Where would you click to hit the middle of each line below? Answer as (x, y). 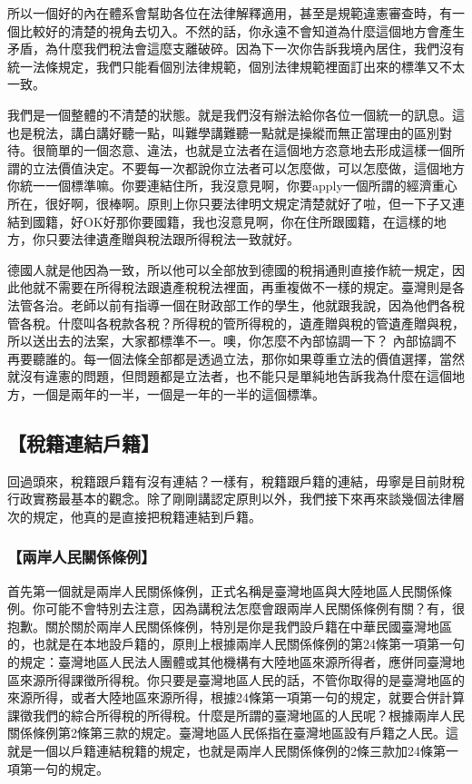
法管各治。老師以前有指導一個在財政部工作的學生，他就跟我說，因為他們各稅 (236, 304)
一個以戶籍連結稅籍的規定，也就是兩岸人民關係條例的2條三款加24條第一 (245, 751)
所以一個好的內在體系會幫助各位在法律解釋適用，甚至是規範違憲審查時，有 (230, 13)
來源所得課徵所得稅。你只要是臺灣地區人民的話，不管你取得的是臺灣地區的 (242, 679)
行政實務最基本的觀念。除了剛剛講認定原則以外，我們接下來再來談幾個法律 (230, 499)
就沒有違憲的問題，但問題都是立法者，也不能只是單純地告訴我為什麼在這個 (230, 376)
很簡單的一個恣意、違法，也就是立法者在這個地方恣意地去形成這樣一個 (242, 150)
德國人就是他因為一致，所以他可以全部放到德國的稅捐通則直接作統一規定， (230, 269)
